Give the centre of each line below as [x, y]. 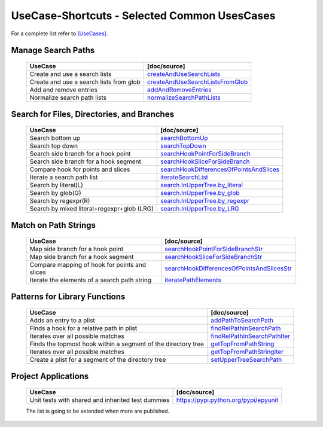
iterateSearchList [185, 177]
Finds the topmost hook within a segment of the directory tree [117, 344]
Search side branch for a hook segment [86, 161]
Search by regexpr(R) [60, 200]
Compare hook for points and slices [80, 169]
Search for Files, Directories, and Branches [93, 115]
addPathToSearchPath [242, 320]
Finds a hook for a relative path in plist [83, 328]
